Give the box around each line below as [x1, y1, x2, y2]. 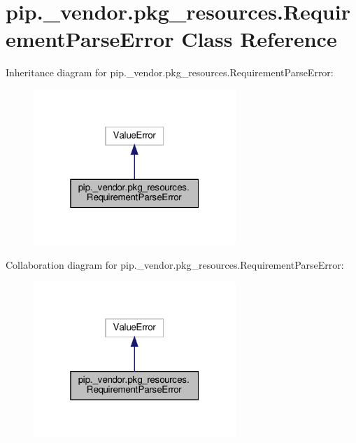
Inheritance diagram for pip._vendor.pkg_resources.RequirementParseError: [6, 65, 334, 80]
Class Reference [181, 24, 337, 53]
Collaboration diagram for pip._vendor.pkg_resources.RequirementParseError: [6, 257, 344, 272]
